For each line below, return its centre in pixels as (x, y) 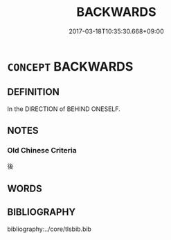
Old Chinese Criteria (42, 151)
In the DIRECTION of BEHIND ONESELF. (64, 109)
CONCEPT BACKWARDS (70, 66)
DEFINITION (34, 92)
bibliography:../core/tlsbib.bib (49, 229)
